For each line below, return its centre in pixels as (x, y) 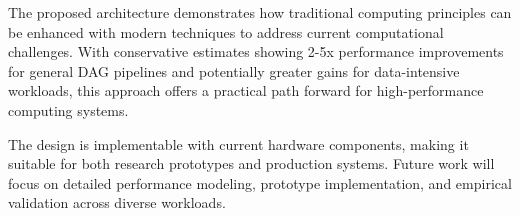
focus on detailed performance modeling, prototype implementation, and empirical (260, 182)
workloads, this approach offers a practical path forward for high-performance (246, 90)
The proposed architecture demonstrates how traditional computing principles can (260, 12)
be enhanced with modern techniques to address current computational (226, 31)
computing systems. (68, 109)
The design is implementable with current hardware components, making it (238, 143)
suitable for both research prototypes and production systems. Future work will (251, 163)
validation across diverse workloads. (117, 202)
